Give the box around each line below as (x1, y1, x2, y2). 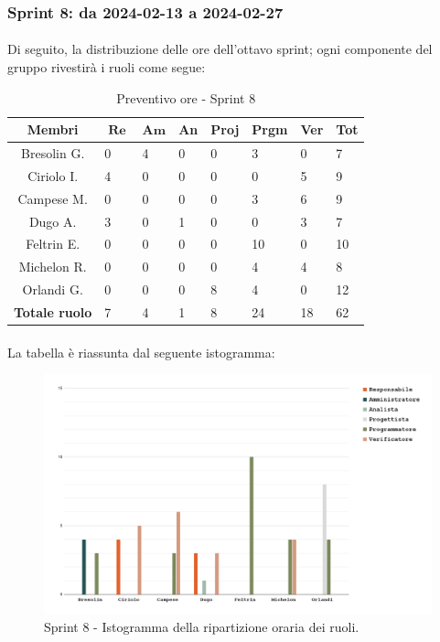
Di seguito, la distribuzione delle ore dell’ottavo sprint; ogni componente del (7, 39, 433, 59)
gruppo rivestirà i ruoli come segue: (7, 58, 206, 77)
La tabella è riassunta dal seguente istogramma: (7, 342, 275, 361)
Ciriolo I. (27, 166, 79, 185)
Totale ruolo (14, 302, 92, 321)
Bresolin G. (21, 144, 85, 163)
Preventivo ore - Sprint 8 (116, 88, 256, 107)
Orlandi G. (22, 280, 83, 299)
